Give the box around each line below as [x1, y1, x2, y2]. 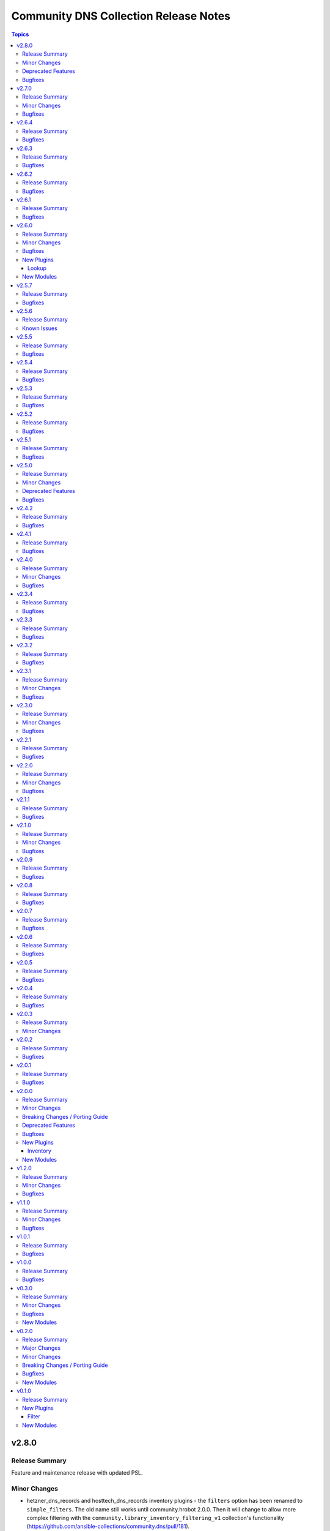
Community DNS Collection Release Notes [11, 9, 230, 23]
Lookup [28, 265, 47, 272]
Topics [11, 31, 29, 38]
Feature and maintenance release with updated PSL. [11, 1469, 143, 1476]
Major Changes [22, 1344, 61, 1352]
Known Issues [22, 325, 57, 332]
